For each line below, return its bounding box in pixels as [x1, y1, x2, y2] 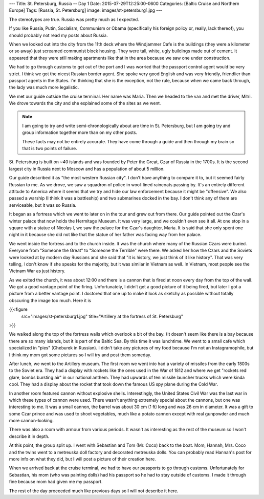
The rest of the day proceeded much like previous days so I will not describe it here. [9, 488, 178, 494]
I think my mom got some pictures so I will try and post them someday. [9, 352, 152, 358]
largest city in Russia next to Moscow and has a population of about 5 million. [9, 166, 165, 172]
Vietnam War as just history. [9, 268, 66, 274]
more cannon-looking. [9, 418, 54, 424]
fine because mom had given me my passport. [9, 479, 103, 485]
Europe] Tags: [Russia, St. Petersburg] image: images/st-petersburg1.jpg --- [9, 7, 162, 13]
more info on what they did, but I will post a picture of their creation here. [9, 456, 156, 462]
